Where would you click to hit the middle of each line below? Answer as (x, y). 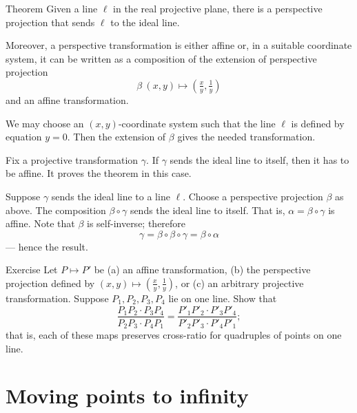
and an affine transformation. (67, 99)
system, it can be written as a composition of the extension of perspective (161, 58)
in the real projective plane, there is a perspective (218, 8)
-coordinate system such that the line (197, 123)
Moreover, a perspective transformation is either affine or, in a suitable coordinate (179, 45)
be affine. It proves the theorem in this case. (99, 173)
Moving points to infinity (127, 395)
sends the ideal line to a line (111, 196)
